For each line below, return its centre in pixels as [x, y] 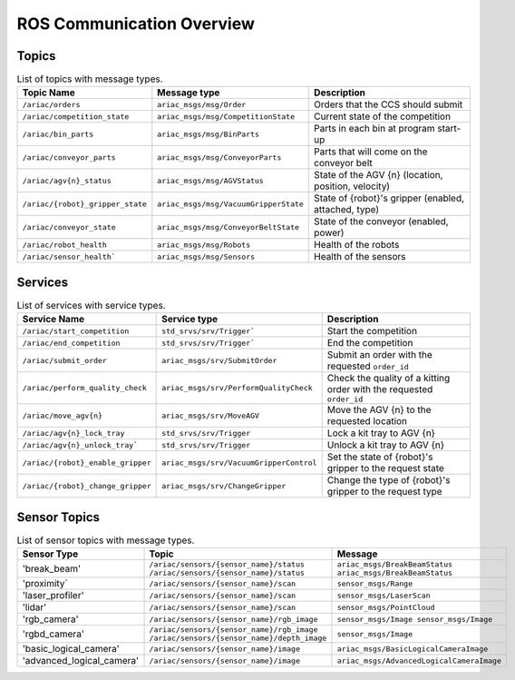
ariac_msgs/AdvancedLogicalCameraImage [419, 660]
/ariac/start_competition [76, 331]
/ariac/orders [51, 104]
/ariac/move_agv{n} [63, 415]
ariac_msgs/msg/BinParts [209, 134]
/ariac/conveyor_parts [69, 158]
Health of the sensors [360, 257]
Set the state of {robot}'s [380, 457]
